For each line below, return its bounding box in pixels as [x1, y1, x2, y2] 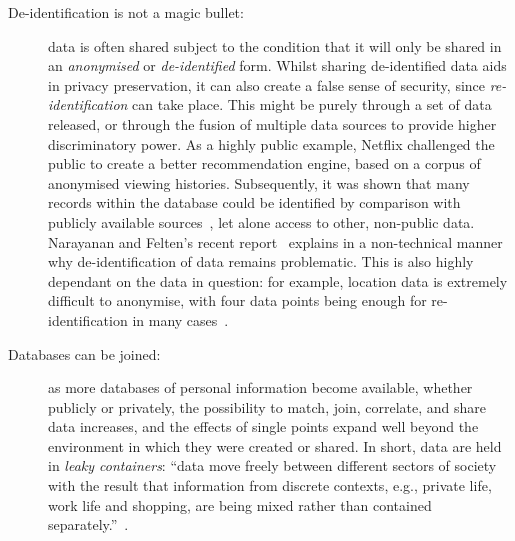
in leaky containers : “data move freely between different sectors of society [48, 455, 497, 476]
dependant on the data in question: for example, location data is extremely [48, 270, 508, 291]
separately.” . [48, 514, 129, 535]
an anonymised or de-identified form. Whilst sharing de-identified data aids [48, 55, 507, 76]
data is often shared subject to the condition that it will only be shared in [48, 35, 502, 56]
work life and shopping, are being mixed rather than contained [48, 494, 432, 515]
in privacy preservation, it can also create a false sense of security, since [48, 74, 486, 95]
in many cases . [132, 309, 229, 330]
